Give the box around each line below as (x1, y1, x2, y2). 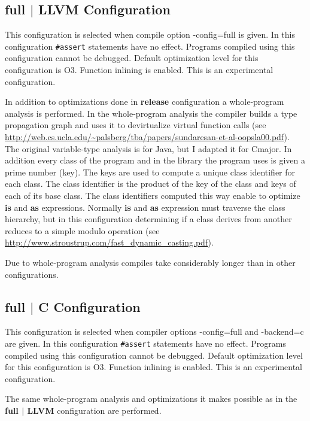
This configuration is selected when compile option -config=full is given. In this (5, 28, 295, 41)
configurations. (5, 268, 59, 280)
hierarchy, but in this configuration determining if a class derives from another (5, 213, 292, 225)
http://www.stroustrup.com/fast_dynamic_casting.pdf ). (5, 236, 214, 249)
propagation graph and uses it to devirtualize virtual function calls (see (5, 119, 266, 131)
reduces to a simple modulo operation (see (5, 224, 160, 237)
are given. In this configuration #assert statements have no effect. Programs (5, 337, 286, 349)
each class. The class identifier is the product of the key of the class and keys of (5, 177, 296, 190)
